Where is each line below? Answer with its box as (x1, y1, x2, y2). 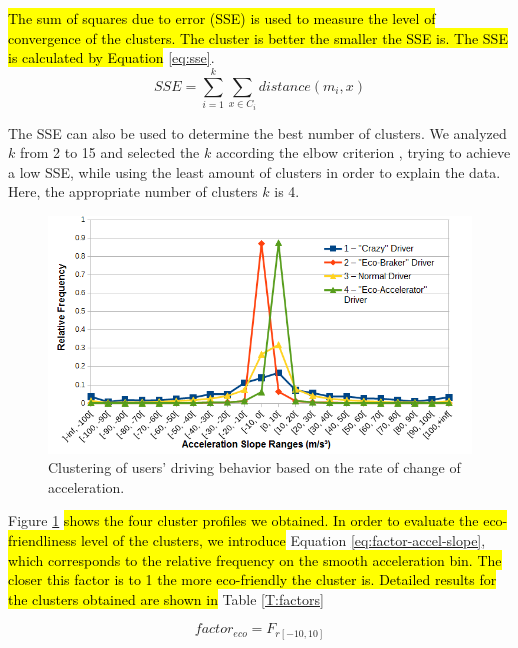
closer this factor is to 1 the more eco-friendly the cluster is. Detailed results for (8, 569, 497, 590)
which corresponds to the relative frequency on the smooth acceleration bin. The (8, 549, 502, 570)
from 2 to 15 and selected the (19, 142, 200, 163)
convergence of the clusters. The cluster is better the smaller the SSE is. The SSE (8, 27, 508, 48)
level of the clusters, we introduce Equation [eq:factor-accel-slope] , (80, 529, 486, 550)
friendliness (8, 529, 77, 550)
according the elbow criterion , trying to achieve (215, 142, 511, 163)
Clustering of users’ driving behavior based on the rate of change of (48, 457, 461, 478)
